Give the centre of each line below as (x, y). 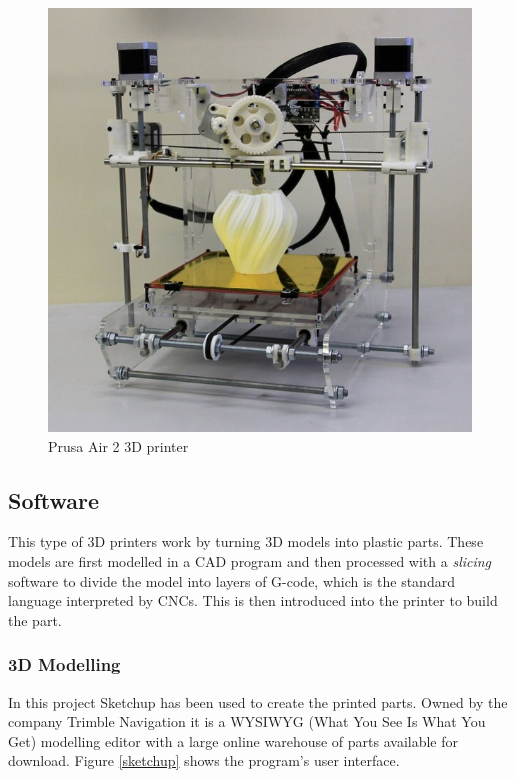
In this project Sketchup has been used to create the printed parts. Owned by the (258, 701)
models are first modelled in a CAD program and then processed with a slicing (250, 560)
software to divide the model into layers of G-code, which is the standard (231, 580)
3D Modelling (64, 664)
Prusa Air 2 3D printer (118, 445)
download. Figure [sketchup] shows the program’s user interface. (204, 760)
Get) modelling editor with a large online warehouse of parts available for (233, 740)
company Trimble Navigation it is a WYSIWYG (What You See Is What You (247, 721)
